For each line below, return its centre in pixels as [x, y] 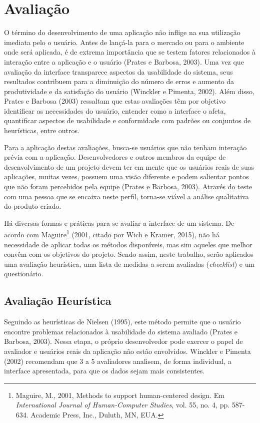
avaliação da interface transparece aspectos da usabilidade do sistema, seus [118, 71]
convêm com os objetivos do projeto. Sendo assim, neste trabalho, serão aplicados [129, 254]
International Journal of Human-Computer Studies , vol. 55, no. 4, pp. [123, 405]
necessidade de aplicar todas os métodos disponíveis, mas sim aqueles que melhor [128, 244]
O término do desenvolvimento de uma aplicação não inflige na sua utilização [122, 32]
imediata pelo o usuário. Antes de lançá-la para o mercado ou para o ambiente [124, 42]
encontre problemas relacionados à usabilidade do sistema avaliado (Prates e [121, 331]
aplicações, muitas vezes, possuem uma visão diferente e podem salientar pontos [126, 176]
